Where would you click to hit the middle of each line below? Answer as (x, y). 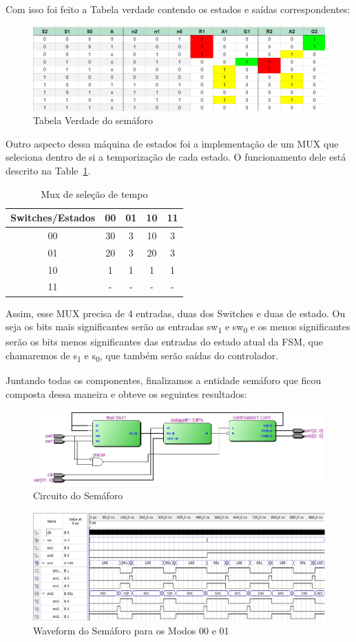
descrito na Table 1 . (48, 170)
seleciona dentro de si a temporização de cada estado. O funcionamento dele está (176, 157)
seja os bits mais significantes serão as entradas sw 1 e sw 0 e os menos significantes (178, 327)
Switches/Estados (53, 218)
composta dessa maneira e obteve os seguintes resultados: (126, 393)
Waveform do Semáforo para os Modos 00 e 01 (131, 630)
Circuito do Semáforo (78, 495)
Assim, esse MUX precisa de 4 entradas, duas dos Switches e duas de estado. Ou (176, 313)
